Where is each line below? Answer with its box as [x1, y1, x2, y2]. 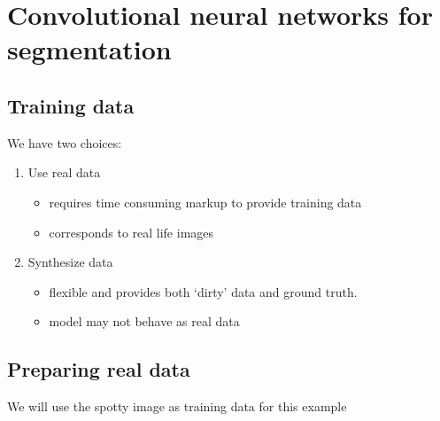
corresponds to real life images [49, 222, 214, 241]
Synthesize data [27, 253, 113, 271]
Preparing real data [7, 355, 190, 383]
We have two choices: [7, 133, 122, 152]
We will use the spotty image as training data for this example [7, 397, 347, 416]
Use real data [27, 163, 101, 182]
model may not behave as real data [49, 312, 240, 331]
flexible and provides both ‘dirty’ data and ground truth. [49, 282, 358, 300]
